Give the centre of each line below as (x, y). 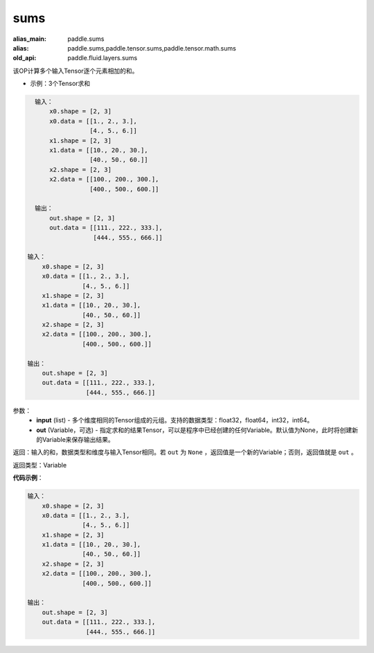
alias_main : (29, 39)
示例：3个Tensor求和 (60, 84)
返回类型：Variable (40, 465)
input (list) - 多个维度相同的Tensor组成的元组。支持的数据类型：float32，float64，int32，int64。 (175, 420)
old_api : (25, 58)
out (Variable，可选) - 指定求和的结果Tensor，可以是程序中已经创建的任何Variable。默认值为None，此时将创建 (194, 430)
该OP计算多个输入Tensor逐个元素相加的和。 (75, 71)
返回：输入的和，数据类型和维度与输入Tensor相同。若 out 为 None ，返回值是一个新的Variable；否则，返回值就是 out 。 (185, 452)
